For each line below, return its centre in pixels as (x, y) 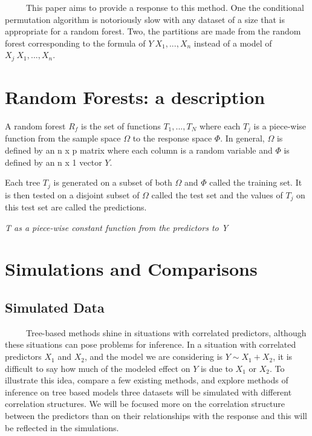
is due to (216, 368)
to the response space (172, 138)
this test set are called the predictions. (76, 207)
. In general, (242, 138)
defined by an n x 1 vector (54, 162)
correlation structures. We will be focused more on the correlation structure (145, 404)
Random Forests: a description (135, 97)
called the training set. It (256, 182)
